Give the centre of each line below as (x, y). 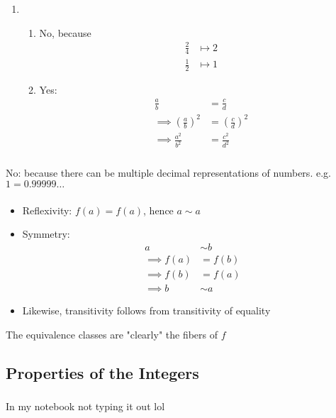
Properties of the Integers (102, 372)
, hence (158, 210)
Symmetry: (46, 234)
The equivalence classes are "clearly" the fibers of (112, 334)
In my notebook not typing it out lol (85, 406)
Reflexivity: (47, 210)
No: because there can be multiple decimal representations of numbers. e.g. (168, 173)
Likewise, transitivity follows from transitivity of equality (146, 310)
